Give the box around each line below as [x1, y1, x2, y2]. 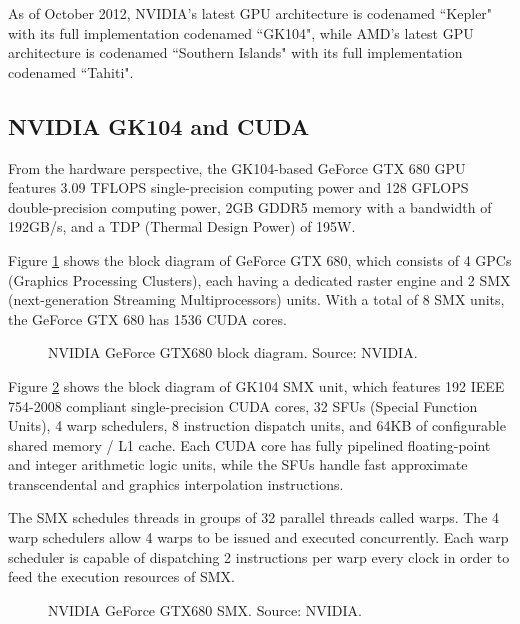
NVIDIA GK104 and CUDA [8, 110, 310, 141]
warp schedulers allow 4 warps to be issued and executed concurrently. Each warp [8, 527, 509, 548]
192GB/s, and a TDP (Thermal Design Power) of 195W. [8, 216, 356, 237]
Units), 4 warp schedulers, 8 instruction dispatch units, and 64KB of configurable [8, 415, 506, 436]
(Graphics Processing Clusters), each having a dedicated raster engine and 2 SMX [8, 269, 511, 290]
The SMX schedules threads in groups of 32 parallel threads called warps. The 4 [8, 507, 500, 528]
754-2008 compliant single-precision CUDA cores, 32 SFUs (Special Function [8, 395, 478, 416]
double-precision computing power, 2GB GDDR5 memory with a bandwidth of [8, 196, 492, 217]
